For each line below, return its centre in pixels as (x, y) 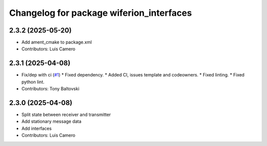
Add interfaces (37, 128)
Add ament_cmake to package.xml (57, 42)
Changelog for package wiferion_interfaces (101, 13)
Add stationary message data (51, 121)
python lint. (33, 82)
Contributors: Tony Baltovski (50, 89)
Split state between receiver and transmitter (66, 115)
